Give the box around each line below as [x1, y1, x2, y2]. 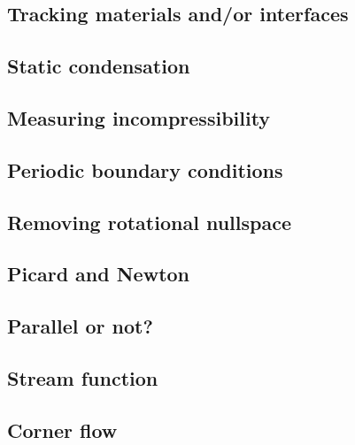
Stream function [7, 364, 158, 391]
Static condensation [7, 52, 190, 80]
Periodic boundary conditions [7, 156, 283, 183]
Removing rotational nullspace [7, 208, 291, 235]
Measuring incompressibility [7, 104, 271, 131]
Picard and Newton [7, 260, 190, 288]
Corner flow [7, 416, 118, 443]
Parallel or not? [7, 312, 153, 340]
